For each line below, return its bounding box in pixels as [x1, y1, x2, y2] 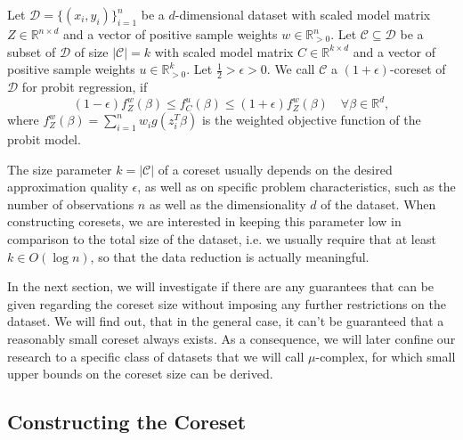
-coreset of [389, 60, 446, 78]
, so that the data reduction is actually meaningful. [90, 247, 370, 265]
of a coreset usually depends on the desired [158, 159, 393, 178]
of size [74, 42, 109, 61]
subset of [7, 42, 56, 61]
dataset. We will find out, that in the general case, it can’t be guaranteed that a [7, 312, 444, 330]
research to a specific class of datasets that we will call [7, 346, 305, 365]
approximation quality [7, 177, 128, 196]
